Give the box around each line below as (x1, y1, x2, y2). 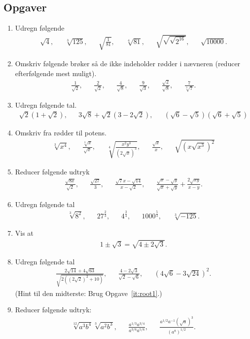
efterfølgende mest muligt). (15, 68, 97, 78)
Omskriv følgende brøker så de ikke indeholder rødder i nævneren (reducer (15, 58, 241, 68)
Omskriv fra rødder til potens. (15, 127, 107, 138)
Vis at (15, 228, 34, 238)
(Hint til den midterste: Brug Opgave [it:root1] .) (15, 288, 162, 298)
